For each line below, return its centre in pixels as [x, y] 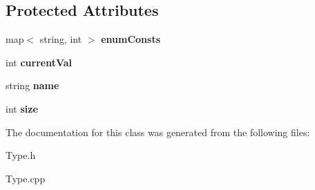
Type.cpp [26, 178]
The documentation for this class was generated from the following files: [158, 132]
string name [32, 85]
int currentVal [39, 62]
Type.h [21, 155]
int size [22, 108]
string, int [61, 39]
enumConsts [131, 39]
